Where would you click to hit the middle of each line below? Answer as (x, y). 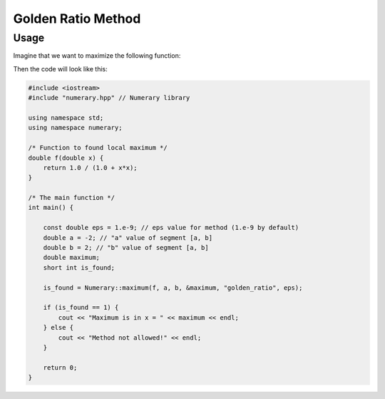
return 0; (60, 367)
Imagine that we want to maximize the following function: (97, 56)
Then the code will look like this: (60, 69)
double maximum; (71, 258)
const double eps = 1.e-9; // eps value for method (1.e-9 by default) (171, 228)
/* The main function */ (72, 198)
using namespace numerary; (75, 128)
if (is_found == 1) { (81, 308)
